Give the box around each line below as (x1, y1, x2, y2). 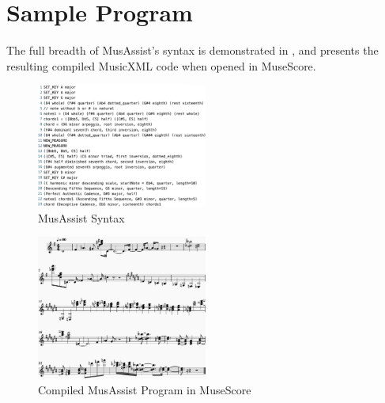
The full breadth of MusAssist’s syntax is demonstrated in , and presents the (6, 42, 379, 59)
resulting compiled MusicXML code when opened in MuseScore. (6, 57, 316, 74)
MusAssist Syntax (38, 209, 125, 226)
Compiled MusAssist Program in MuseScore (38, 381, 251, 397)
